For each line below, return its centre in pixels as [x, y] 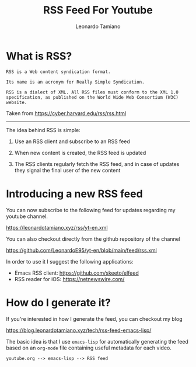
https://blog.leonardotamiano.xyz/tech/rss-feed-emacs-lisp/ [79, 330]
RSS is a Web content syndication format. [58, 72]
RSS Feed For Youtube [98, 10]
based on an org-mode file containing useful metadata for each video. [89, 348]
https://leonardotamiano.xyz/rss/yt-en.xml [57, 227]
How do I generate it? [58, 302]
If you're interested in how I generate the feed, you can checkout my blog [94, 318]
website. [17, 102]
